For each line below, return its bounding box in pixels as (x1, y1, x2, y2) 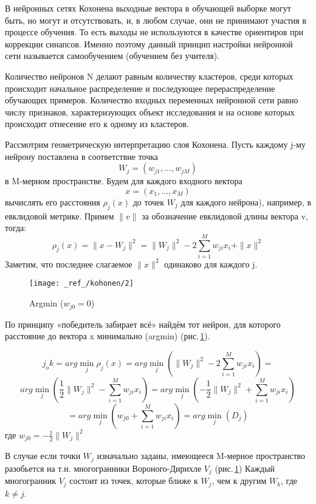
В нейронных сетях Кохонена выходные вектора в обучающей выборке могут (5, 2, 291, 14)
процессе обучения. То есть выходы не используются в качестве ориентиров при (5, 26, 304, 38)
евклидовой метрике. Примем (5, 209, 114, 222)
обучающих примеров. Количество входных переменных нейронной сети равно (5, 94, 298, 106)
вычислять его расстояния (5, 195, 100, 208)
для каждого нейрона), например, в (180, 195, 312, 208)
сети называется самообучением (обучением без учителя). (5, 49, 220, 62)
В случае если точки (5, 449, 81, 462)
